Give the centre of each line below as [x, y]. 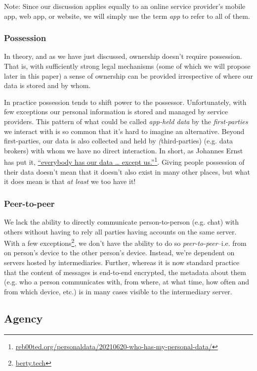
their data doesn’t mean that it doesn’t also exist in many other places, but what [127, 171]
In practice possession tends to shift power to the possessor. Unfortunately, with [125, 102]
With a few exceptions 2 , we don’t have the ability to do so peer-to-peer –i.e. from [125, 242]
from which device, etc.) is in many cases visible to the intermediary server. [118, 291]
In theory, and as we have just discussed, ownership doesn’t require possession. [123, 56]
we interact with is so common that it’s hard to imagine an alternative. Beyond [124, 131]
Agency [23, 318]
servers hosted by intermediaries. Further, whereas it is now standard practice [122, 262]
